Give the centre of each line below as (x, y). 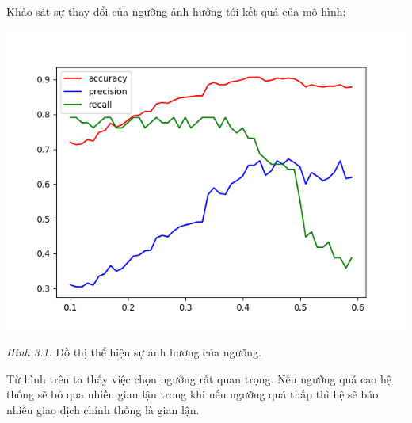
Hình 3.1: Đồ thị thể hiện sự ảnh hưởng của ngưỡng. (134, 352)
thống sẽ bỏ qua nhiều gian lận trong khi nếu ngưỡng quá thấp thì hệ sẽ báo (193, 394)
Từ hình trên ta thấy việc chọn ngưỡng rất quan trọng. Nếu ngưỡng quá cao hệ (199, 378)
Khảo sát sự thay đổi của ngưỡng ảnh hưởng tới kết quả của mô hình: (176, 11)
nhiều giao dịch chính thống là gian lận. (103, 409)
